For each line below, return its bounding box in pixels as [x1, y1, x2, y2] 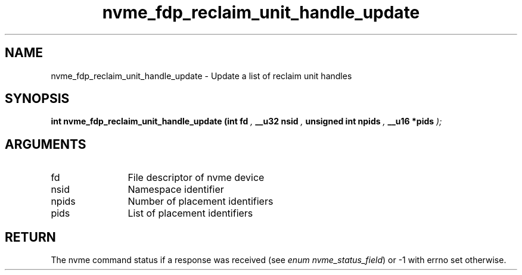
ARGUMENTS [5, 136, 86, 152]
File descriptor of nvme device [128, 171, 265, 184]
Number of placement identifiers [128, 195, 274, 208]
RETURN [5, 229, 56, 245]
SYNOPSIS [5, 91, 70, 107]
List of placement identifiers [128, 207, 253, 220]
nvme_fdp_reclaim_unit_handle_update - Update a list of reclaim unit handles [51, 70, 352, 81]
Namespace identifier [128, 183, 224, 196]
